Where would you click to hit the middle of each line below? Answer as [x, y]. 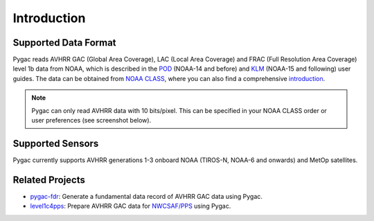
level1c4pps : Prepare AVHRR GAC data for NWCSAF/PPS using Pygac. [131, 206]
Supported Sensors [56, 143]
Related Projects [49, 180]
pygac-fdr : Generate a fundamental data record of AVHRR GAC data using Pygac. [146, 196]
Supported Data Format [65, 43]
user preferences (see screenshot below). [91, 121]
